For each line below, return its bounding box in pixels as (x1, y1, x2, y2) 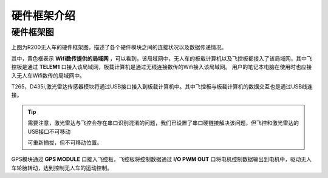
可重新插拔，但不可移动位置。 (27, 139, 103, 146)
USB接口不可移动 (27, 128, 71, 135)
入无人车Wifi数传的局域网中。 (11, 71, 85, 79)
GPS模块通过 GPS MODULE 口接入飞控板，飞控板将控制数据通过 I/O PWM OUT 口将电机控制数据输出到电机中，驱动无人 (11, 156, 312, 163)
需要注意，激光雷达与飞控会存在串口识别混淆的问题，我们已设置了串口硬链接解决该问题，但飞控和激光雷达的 (27, 119, 299, 127)
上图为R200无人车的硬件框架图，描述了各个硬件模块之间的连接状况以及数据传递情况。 (11, 44, 227, 51)
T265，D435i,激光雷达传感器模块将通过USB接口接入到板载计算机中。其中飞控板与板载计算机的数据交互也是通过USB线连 (11, 82, 313, 90)
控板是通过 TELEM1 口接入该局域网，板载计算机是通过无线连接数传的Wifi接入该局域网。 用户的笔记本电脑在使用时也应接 (11, 64, 312, 71)
